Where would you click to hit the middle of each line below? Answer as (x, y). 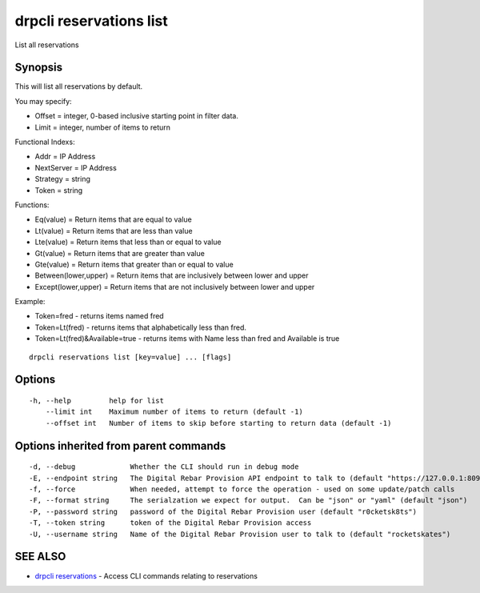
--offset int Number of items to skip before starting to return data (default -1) (218, 423)
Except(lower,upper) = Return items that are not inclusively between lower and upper (175, 286)
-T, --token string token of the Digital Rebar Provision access (170, 523)
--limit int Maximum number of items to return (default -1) (174, 412)
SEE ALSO (40, 557)
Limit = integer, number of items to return (103, 127)
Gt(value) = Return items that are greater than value (120, 253)
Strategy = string (63, 179)
